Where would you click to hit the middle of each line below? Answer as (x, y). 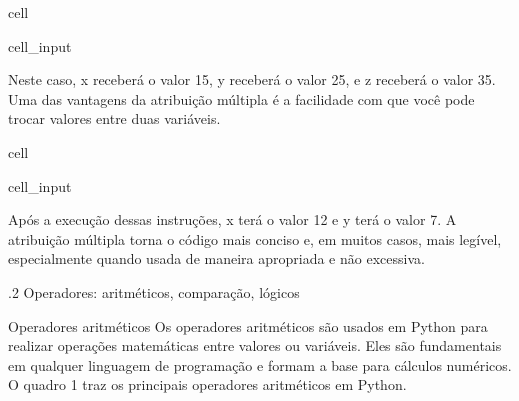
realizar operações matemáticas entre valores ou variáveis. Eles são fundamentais (255, 345)
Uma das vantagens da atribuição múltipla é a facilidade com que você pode (241, 98)
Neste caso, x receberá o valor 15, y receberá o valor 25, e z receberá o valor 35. (252, 79)
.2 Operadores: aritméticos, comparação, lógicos (154, 291)
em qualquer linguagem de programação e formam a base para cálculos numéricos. (260, 364)
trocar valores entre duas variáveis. (114, 118)
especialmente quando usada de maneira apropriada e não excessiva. (216, 258)
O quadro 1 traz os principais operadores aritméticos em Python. (207, 384)
